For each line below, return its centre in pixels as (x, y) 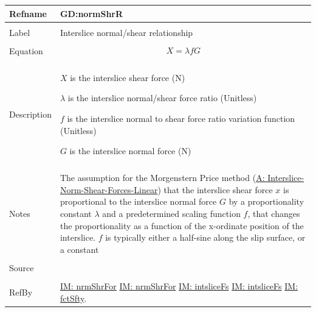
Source (22, 267)
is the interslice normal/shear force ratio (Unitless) (162, 98)
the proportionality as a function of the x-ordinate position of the (182, 225)
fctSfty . (73, 298)
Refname (28, 13)
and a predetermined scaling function (171, 214)
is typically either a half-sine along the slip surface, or (205, 237)
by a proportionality (266, 201)
